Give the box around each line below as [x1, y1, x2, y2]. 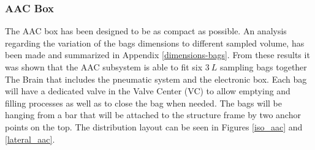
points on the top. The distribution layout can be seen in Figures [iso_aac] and [5, 120, 303, 133]
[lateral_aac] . [5, 132, 55, 145]
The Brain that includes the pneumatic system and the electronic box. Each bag [5, 72, 307, 85]
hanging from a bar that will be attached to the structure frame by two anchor [5, 108, 301, 121]
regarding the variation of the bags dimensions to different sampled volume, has [5, 36, 305, 49]
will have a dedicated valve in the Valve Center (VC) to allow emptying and [5, 84, 290, 97]
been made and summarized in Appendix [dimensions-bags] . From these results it [5, 48, 310, 61]
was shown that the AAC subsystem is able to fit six [5, 61, 203, 73]
